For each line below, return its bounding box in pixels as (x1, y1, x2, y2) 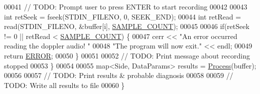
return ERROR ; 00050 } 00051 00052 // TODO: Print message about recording (4, 50, 250, 60)
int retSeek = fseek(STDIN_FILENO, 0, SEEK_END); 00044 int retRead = (4, 11, 241, 21)
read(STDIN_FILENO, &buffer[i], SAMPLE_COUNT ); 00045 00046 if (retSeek (4, 21, 249, 31)
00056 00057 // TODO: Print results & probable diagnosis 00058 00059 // (4, 70, 233, 80)
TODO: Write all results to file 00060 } (4, 79, 125, 90)
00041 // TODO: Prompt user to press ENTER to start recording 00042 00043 (4, 1, 247, 11)
